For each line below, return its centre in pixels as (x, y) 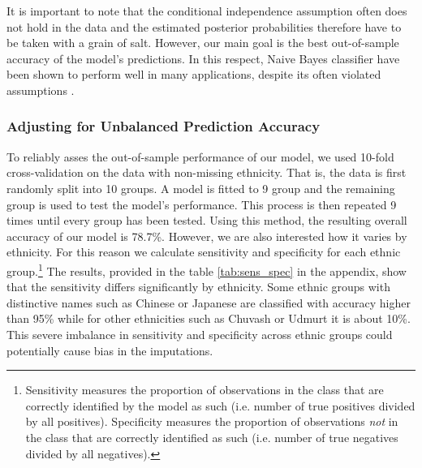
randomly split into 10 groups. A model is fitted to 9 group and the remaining (201, 188)
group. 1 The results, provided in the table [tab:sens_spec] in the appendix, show (207, 269)
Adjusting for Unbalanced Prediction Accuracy (164, 126)
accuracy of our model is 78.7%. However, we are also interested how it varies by (207, 236)
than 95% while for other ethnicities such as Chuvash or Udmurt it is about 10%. (209, 318)
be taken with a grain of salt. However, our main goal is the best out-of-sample (203, 43)
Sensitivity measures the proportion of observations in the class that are (205, 390)
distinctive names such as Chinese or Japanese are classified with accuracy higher (209, 302)
